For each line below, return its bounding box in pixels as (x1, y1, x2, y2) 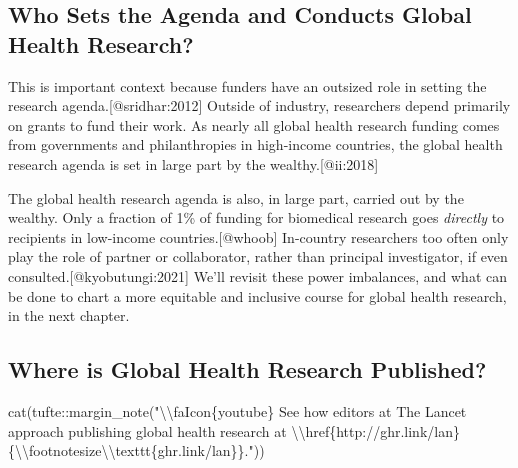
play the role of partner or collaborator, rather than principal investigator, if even (8, 246, 508, 267)
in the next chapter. (8, 305, 130, 326)
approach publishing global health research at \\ (8, 420, 306, 441)
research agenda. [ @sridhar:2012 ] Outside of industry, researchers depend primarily (8, 95, 511, 116)
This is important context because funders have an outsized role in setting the (8, 75, 487, 96)
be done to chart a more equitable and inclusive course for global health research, (8, 285, 507, 306)
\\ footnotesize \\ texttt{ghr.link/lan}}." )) (15, 440, 265, 461)
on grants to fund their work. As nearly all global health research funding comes (8, 114, 500, 135)
